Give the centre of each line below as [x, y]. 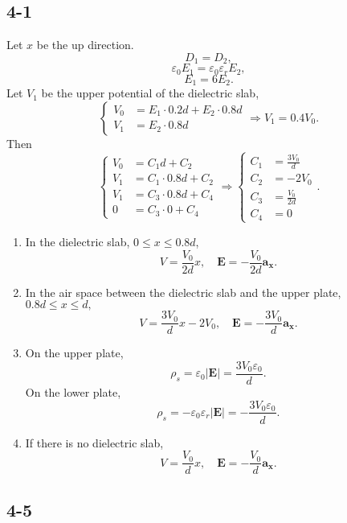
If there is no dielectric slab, [94, 442]
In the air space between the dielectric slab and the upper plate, [183, 292]
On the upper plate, [74, 353]
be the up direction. [85, 45]
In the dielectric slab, [78, 241]
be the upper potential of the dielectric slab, [150, 93]
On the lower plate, [73, 391]
